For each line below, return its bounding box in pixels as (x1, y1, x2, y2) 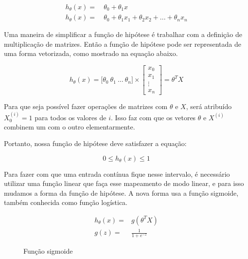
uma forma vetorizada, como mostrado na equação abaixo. (4, 48, 178, 58)
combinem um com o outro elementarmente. (4, 122, 135, 132)
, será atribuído (186, 101, 232, 111)
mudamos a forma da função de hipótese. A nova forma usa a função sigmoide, (4, 187, 239, 198)
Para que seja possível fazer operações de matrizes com (4, 101, 168, 111)
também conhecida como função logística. (4, 197, 128, 207)
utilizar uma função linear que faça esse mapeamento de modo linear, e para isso (4, 178, 244, 188)
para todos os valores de (35, 112, 106, 122)
